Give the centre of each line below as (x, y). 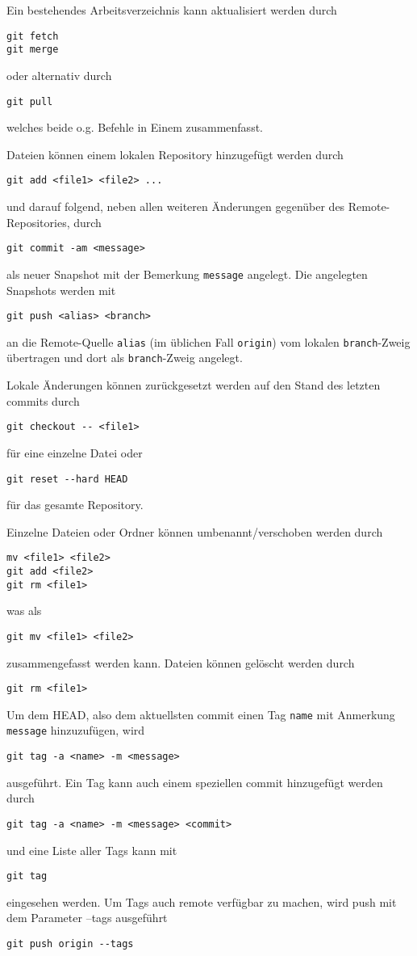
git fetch (33, 36)
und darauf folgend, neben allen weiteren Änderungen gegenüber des (176, 206)
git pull (30, 101)
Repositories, (38, 222)
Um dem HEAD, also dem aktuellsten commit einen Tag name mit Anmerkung (201, 714)
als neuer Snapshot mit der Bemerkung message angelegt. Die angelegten (187, 274)
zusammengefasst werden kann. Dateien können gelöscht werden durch (181, 662)
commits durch (43, 400)
